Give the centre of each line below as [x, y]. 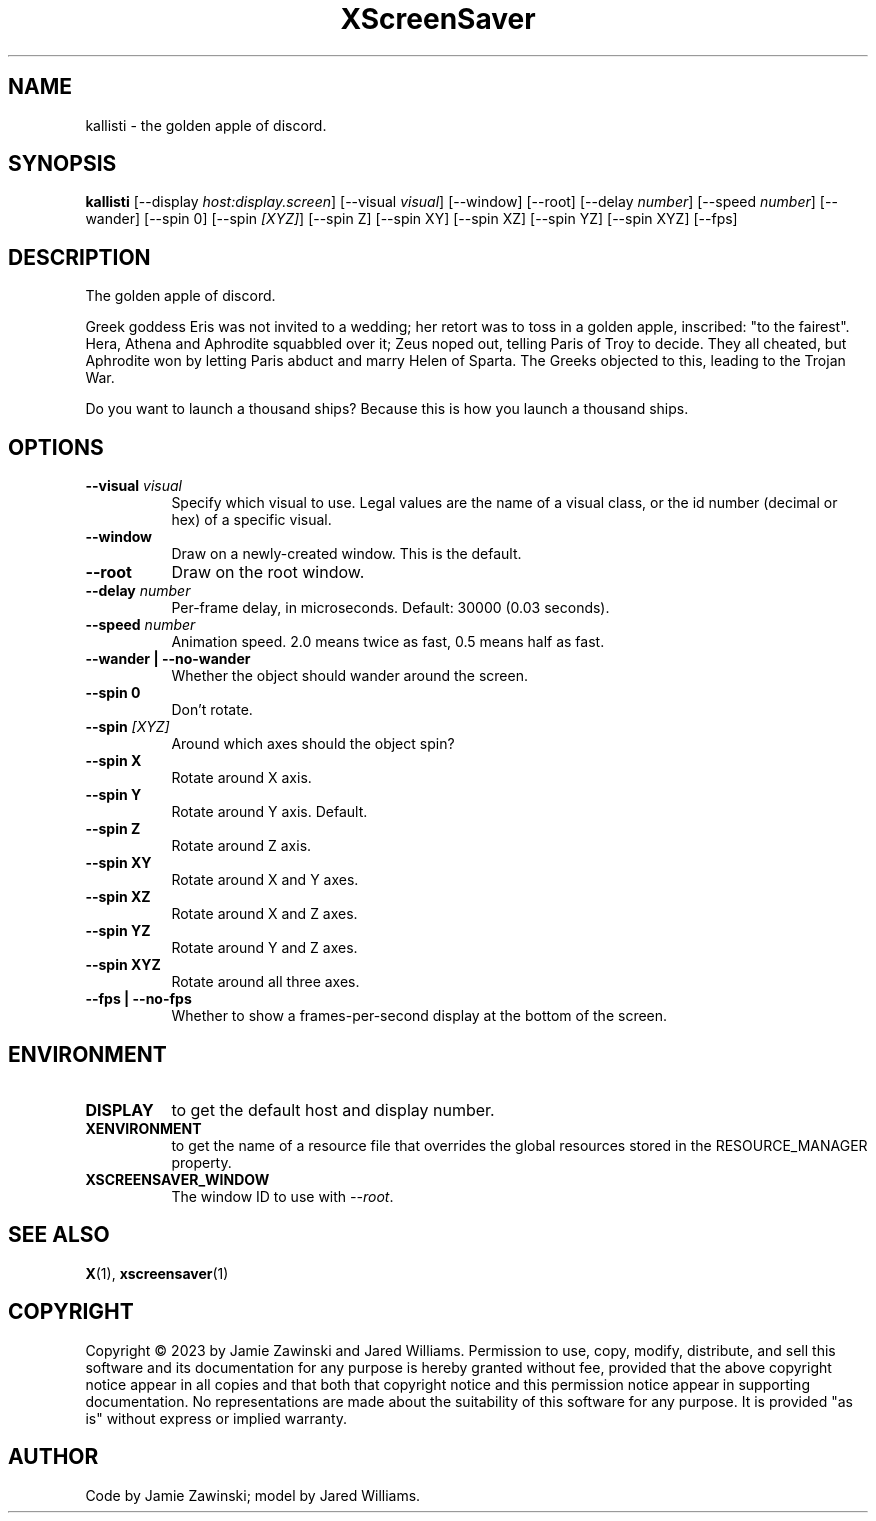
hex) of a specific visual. [251, 520]
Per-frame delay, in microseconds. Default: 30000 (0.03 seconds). [390, 608]
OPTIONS [56, 447]
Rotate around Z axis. [241, 846]
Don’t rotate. [212, 710]
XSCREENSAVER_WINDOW [177, 1179]
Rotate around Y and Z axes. [264, 948]
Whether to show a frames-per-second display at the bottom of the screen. [419, 1016]
